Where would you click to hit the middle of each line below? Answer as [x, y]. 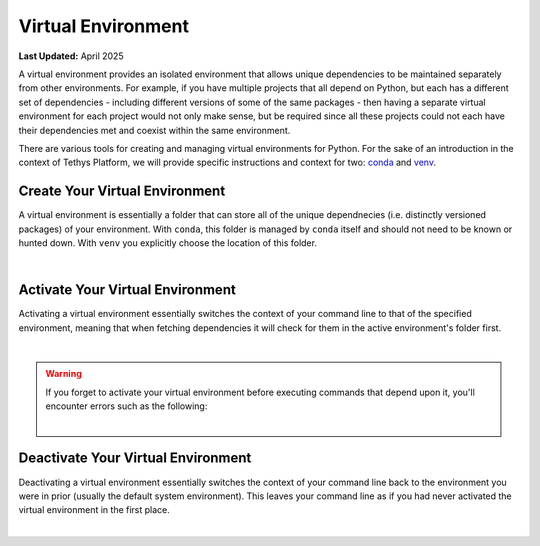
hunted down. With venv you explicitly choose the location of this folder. [167, 242]
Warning [63, 374]
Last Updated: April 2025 [71, 56]
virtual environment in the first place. [94, 510]
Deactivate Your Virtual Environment [135, 458]
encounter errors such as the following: [126, 406]
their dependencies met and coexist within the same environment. [154, 130]
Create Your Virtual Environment [122, 191]
